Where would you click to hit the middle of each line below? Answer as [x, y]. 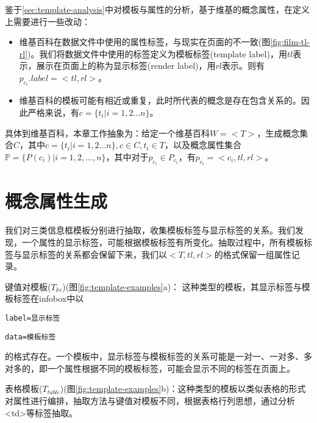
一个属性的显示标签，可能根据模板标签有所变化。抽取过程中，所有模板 [162, 242]
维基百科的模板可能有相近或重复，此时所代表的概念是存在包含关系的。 [160, 100]
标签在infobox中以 [48, 298]
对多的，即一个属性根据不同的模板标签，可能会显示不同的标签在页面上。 [150, 368]
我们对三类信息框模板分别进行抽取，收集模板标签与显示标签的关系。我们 [150, 230]
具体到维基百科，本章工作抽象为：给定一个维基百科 [107, 133]
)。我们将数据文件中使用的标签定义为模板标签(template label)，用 [157, 53]
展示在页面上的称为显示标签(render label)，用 [126, 66]
